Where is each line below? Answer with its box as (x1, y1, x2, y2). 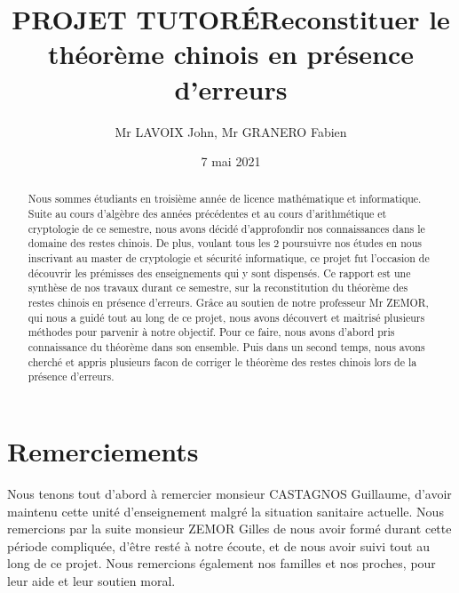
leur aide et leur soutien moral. (7, 571, 176, 589)
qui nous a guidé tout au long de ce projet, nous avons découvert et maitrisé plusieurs (28, 309, 425, 325)
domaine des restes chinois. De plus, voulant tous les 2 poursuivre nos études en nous (28, 236, 423, 251)
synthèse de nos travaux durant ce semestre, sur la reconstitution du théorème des (28, 280, 408, 295)
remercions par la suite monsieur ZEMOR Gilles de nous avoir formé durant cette (7, 519, 452, 538)
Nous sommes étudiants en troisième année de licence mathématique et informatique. (28, 191, 422, 206)
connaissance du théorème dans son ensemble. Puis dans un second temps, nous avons (28, 340, 425, 355)
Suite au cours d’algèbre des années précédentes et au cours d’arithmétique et (28, 206, 387, 221)
